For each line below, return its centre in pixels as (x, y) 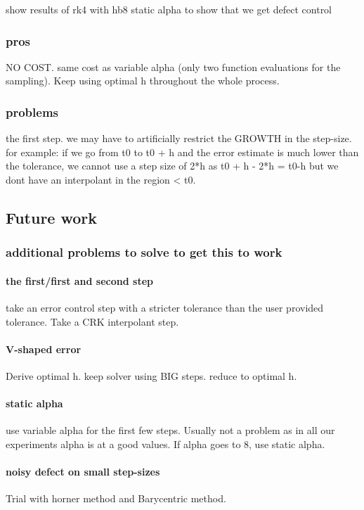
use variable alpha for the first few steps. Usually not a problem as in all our (170, 430)
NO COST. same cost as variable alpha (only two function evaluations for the (173, 66)
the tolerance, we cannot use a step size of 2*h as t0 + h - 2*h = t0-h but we (172, 166)
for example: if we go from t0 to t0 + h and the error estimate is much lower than (182, 152)
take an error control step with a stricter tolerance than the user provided (165, 308)
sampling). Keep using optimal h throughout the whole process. (143, 81)
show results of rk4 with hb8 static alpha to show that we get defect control (169, 9)
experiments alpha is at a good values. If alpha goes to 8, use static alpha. (165, 444)
